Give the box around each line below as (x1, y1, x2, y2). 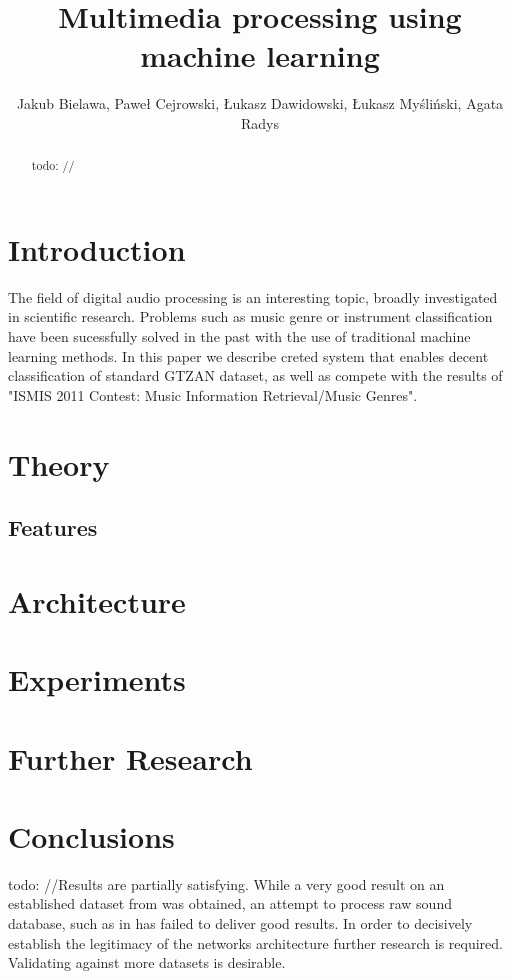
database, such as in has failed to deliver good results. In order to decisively (8, 913, 473, 934)
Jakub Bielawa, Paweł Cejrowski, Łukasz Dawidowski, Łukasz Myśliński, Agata (16, 93, 504, 114)
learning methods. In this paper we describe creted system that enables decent (8, 345, 489, 366)
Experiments (8, 659, 186, 700)
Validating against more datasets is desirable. (8, 952, 286, 973)
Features (8, 512, 98, 543)
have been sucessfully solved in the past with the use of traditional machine (8, 326, 471, 347)
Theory (8, 443, 110, 484)
